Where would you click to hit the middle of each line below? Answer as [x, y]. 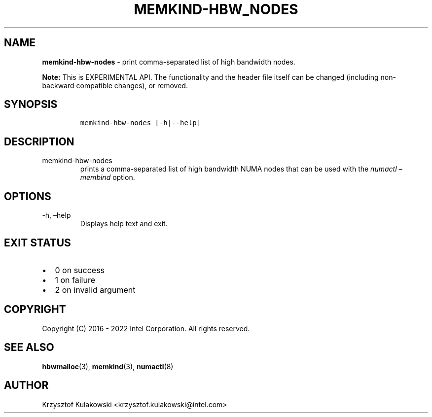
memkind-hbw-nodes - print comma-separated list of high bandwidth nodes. [169, 62]
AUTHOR [26, 385]
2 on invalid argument [95, 290]
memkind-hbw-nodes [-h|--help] [141, 123]
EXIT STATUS [37, 243]
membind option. [108, 177]
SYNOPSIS [31, 104]
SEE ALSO [29, 347]
